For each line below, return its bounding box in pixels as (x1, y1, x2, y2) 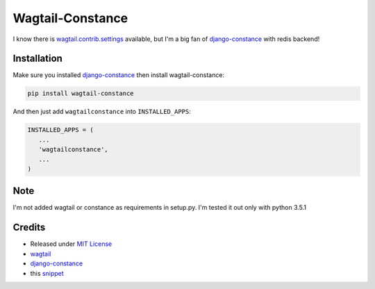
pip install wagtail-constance (27, 90, 135, 97)
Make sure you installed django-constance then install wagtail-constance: (12, 71, 225, 79)
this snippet (30, 269, 64, 277)
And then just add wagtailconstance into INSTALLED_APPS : (12, 108, 191, 116)
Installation (12, 53, 62, 65)
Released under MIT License (30, 240, 112, 248)
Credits (12, 222, 46, 233)
